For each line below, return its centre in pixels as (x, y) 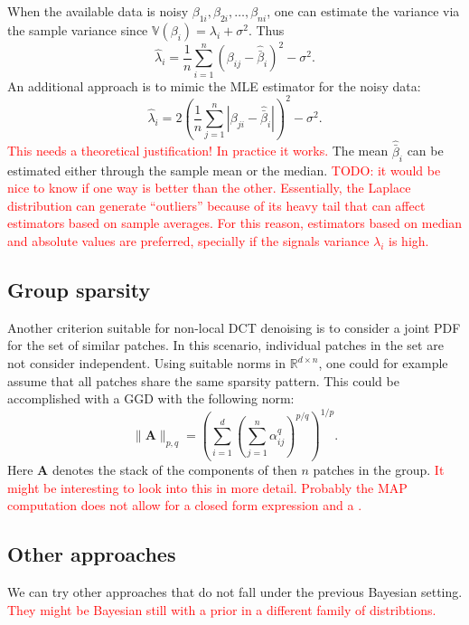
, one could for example (383, 363)
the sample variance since (78, 29)
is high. (409, 241)
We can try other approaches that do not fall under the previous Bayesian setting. (235, 592)
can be (425, 151)
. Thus (266, 29)
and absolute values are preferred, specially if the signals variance (188, 241)
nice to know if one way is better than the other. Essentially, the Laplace (209, 188)
